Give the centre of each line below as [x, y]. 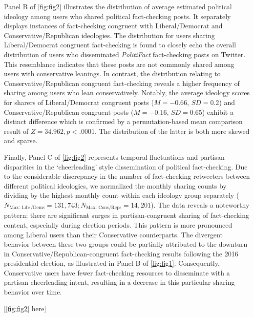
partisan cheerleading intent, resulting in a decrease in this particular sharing [119, 282]
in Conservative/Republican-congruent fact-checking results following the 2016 [121, 253]
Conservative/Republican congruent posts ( [69, 112]
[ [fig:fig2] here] [25, 308]
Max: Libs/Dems [27, 208]
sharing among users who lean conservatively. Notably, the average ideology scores [127, 93]
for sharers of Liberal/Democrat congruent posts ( [79, 102]
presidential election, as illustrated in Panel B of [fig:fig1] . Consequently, [112, 263]
